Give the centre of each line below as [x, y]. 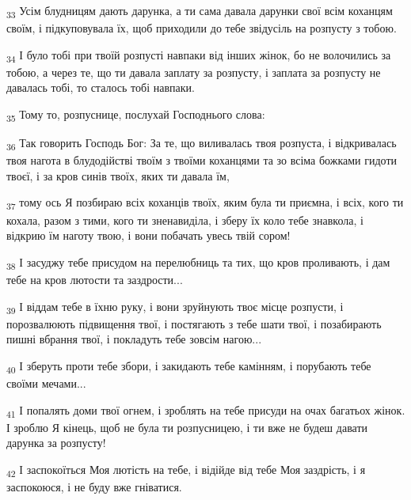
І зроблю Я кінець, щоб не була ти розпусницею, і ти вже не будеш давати [187, 427]
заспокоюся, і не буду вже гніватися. [94, 486]
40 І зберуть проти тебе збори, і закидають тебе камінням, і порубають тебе [189, 366]
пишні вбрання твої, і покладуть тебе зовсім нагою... [134, 339]
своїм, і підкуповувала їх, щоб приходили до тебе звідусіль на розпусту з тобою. [202, 28]
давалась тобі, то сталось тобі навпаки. [101, 87]
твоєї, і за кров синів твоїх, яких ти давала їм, [118, 175]
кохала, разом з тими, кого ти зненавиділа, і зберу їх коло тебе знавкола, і [185, 220]
